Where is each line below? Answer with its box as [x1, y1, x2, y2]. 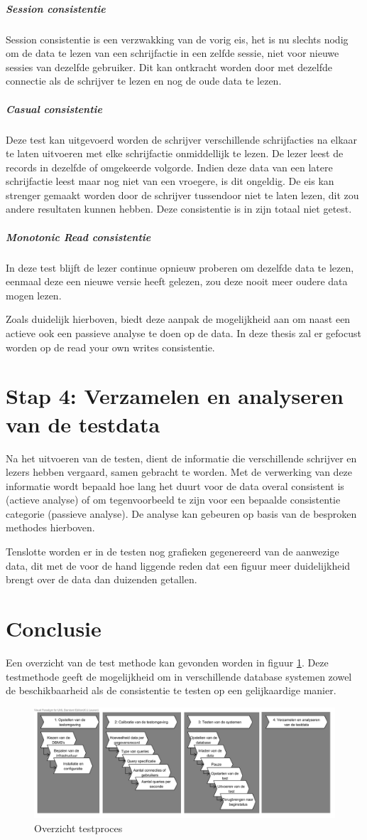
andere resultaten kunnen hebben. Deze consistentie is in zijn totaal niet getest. [6, 201, 352, 216]
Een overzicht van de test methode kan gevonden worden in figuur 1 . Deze [6, 654, 329, 669]
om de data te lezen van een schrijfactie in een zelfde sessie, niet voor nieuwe [6, 46, 339, 60]
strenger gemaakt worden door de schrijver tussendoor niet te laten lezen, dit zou [6, 187, 359, 202]
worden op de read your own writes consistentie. [6, 339, 215, 354]
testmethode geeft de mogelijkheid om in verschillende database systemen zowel [6, 669, 352, 684]
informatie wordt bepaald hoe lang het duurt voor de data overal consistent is [6, 478, 344, 493]
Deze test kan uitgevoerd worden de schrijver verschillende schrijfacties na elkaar [6, 132, 358, 147]
